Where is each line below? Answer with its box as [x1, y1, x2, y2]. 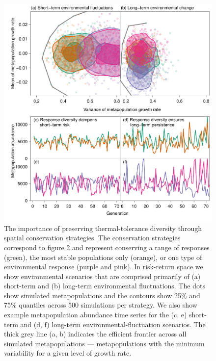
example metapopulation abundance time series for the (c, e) [4, 309, 187, 320]
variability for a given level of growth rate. [4, 348, 132, 358]
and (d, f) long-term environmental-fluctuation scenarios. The [20, 319, 206, 329]
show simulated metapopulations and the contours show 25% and [4, 290, 200, 300]
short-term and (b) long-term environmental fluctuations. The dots [4, 281, 205, 291]
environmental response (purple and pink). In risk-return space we [4, 261, 203, 272]
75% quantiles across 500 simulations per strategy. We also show [4, 300, 197, 310]
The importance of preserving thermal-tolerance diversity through [4, 223, 202, 233]
